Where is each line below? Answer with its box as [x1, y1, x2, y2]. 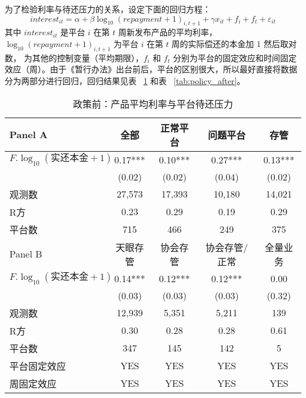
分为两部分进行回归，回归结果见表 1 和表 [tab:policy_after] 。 [5, 74, 245, 86]
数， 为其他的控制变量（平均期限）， [5, 51, 144, 63]
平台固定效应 [9, 359, 66, 373]
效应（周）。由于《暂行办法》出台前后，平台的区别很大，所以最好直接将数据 [5, 63, 297, 75]
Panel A [9, 128, 48, 142]
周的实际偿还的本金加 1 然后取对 [171, 37, 297, 49]
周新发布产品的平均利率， [118, 26, 217, 38]
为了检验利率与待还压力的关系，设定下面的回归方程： [5, 3, 211, 15]
